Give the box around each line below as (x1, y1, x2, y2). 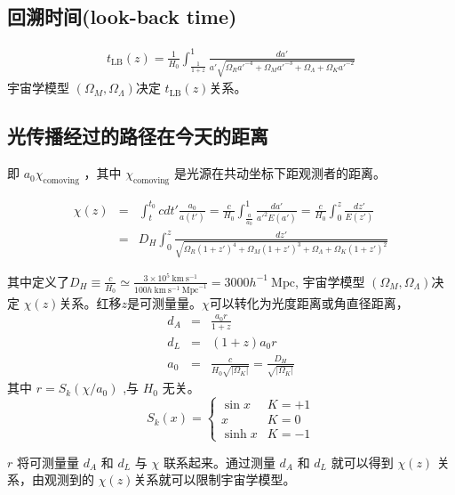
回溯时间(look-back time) (7, 3, 237, 30)
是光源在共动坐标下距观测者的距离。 (173, 164, 386, 183)
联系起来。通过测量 (163, 452, 275, 471)
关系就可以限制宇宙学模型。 (133, 470, 296, 489)
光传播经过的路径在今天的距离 (7, 122, 268, 150)
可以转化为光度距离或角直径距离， (209, 293, 409, 312)
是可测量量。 (126, 293, 202, 312)
